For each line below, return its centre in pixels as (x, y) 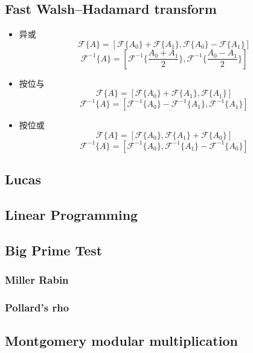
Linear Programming (72, 215)
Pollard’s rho (37, 308)
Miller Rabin (37, 280)
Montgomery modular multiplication (121, 341)
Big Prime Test (54, 250)
